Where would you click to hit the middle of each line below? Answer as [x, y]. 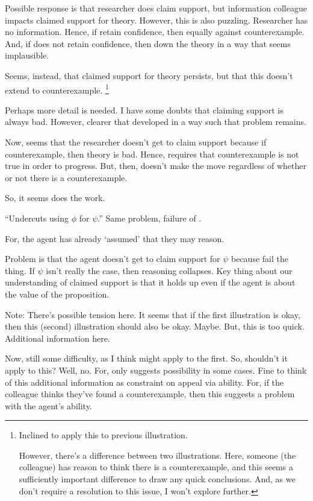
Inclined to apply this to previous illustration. [103, 435]
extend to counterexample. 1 [57, 89]
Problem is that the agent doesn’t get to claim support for [113, 259]
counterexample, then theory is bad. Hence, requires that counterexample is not [152, 154]
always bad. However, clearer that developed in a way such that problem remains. [156, 122]
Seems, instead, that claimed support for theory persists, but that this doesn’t [149, 75]
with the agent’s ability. [48, 405]
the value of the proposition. [57, 294]
